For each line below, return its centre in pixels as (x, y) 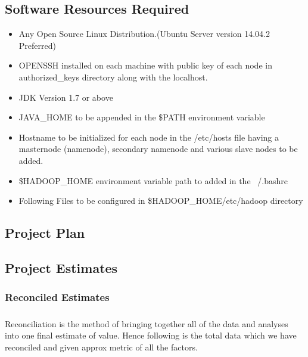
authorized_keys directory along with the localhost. (113, 77)
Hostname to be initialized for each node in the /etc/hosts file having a (149, 137)
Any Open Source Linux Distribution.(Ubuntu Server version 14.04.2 (144, 34)
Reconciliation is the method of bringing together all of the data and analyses (147, 323)
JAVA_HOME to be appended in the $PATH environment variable (142, 117)
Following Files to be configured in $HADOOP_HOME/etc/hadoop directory (161, 201)
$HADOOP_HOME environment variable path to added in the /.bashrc (153, 180)
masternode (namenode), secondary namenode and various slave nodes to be (158, 149)
